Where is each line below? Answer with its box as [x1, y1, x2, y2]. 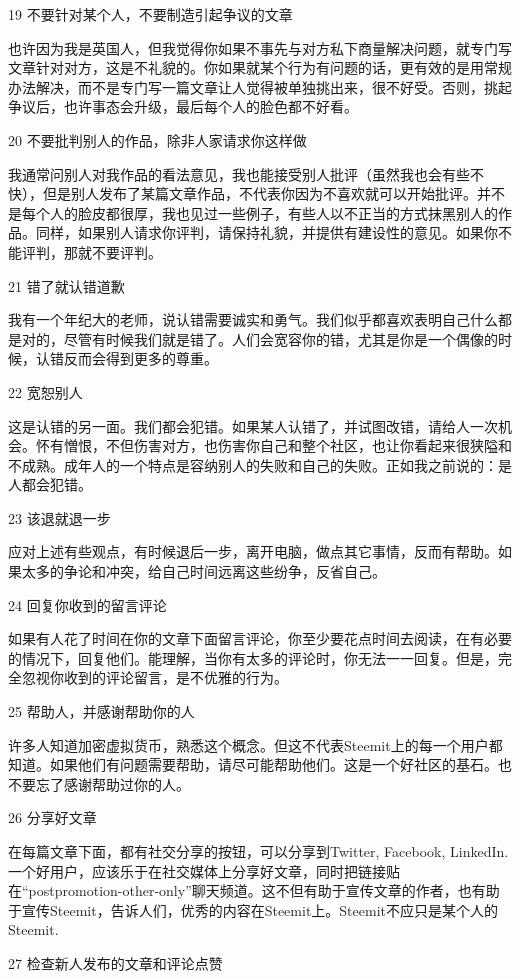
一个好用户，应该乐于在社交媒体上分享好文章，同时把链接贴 [8, 860, 400, 881]
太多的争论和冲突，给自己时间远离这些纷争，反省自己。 [21, 561, 386, 582]
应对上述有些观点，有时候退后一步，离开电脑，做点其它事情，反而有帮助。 [8, 541, 498, 562]
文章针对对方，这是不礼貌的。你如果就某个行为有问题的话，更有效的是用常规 [8, 57, 512, 78]
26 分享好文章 [8, 807, 97, 828]
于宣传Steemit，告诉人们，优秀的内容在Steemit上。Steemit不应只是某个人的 [8, 899, 498, 920]
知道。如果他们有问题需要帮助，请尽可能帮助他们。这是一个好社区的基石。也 [8, 754, 512, 775]
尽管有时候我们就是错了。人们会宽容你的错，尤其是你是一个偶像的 [63, 328, 498, 349]
